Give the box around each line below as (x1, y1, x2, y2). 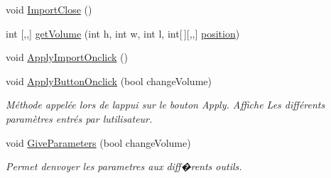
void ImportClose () (6, 2, 92, 16)
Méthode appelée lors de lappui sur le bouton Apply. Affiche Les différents (6, 97, 325, 112)
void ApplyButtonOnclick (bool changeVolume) (6, 73, 212, 88)
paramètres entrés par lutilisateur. (6, 111, 153, 126)
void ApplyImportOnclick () (6, 50, 128, 65)
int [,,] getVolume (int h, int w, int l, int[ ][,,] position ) (6, 26, 240, 40)
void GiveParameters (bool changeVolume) (6, 135, 191, 150)
